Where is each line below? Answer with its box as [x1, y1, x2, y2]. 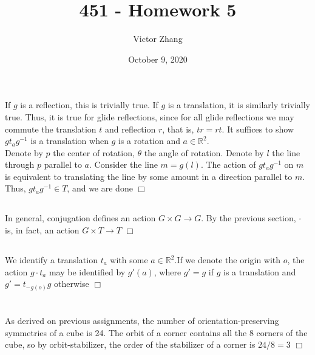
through [5, 158, 35, 171]
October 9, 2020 [128, 52, 188, 65]
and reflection [105, 122, 156, 135]
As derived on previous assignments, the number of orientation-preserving [5, 314, 279, 326]
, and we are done [67, 182, 133, 195]
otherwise [54, 277, 89, 290]
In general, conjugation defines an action [5, 212, 156, 224]
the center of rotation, [53, 146, 135, 159]
